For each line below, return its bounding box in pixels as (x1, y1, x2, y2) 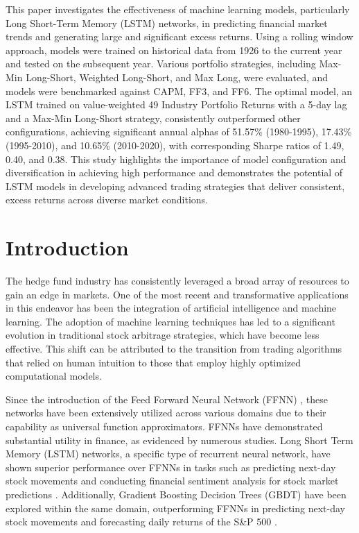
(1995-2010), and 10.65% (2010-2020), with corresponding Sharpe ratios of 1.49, (6, 137, 344, 152)
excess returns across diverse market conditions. (6, 192, 208, 207)
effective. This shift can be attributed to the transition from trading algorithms (6, 341, 342, 355)
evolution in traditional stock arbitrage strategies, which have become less (6, 328, 319, 342)
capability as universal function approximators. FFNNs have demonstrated (6, 418, 323, 433)
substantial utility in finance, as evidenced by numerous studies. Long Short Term (6, 432, 353, 447)
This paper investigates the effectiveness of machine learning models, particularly (6, 2, 350, 16)
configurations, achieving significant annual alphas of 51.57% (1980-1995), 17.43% (6, 124, 352, 139)
